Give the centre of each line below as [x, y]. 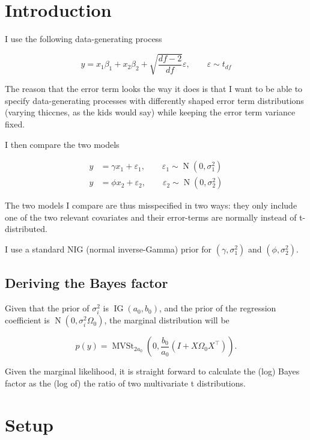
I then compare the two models [62, 144]
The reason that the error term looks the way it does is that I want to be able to [154, 89]
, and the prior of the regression [217, 308]
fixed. [15, 124]
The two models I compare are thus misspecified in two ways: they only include [151, 205]
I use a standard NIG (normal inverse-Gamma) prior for [108, 249]
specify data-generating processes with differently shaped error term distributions [154, 100]
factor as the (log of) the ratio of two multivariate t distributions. [125, 383]
